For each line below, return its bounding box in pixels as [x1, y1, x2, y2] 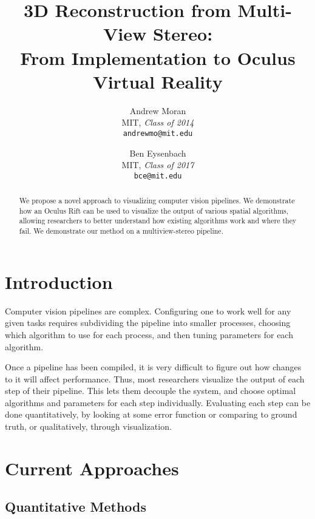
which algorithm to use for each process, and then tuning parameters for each [5, 328, 293, 341]
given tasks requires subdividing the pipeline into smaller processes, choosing [5, 316, 291, 329]
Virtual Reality [93, 69, 223, 93]
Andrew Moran [129, 104, 186, 117]
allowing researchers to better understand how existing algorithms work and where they [19, 215, 297, 226]
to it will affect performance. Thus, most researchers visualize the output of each [5, 372, 305, 385]
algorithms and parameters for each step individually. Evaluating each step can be [5, 396, 311, 409]
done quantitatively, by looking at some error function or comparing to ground [5, 408, 297, 421]
